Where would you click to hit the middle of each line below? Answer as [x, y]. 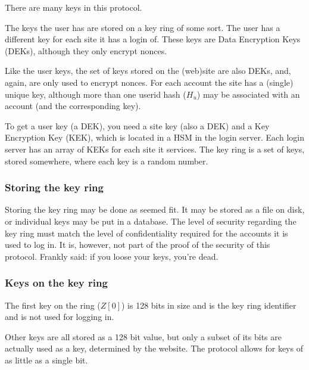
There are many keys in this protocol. [74, 7]
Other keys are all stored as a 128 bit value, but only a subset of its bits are [143, 336]
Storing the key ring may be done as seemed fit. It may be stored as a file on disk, [155, 209]
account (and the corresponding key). [73, 106]
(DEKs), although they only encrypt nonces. [86, 50]
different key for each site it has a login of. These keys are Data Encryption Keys [153, 39]
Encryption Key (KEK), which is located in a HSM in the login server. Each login [154, 137]
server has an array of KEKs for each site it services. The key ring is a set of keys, [155, 149]
